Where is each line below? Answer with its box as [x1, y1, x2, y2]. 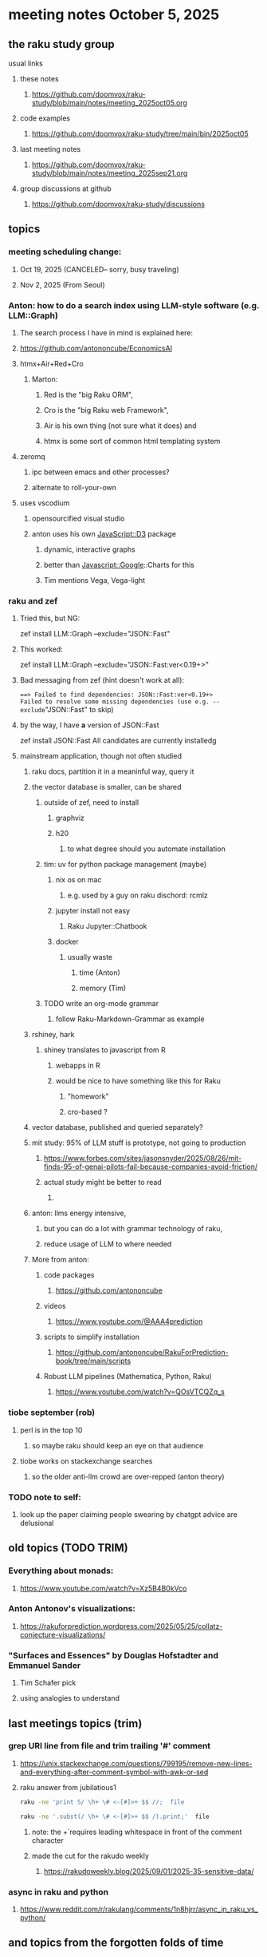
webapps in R [55, 1060, 101, 1071]
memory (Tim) [79, 984, 127, 993]
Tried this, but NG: [19, 613, 80, 624]
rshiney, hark [31, 1030, 75, 1040]
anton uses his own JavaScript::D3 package [31, 529, 177, 538]
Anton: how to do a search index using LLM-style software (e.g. [8, 299, 260, 311]
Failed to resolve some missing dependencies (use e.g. [19, 698, 210, 706]
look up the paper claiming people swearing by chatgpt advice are [19, 1509, 238, 1519]
